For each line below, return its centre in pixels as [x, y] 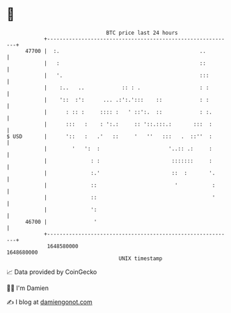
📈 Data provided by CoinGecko [52, 272]
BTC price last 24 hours [142, 33]
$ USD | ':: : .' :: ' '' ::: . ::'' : [110, 136]
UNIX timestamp [141, 258]
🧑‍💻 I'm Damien [28, 288]
